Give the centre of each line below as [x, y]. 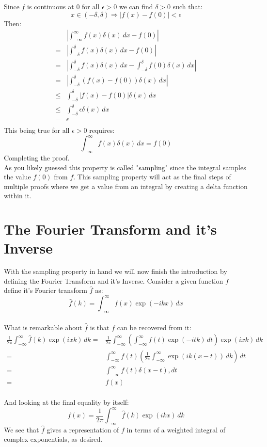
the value [17, 177]
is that [100, 327]
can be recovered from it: [154, 327]
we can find [136, 6]
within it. [18, 196]
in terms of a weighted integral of [176, 429]
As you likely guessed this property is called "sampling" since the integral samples [125, 167]
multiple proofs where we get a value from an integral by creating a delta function [126, 186]
